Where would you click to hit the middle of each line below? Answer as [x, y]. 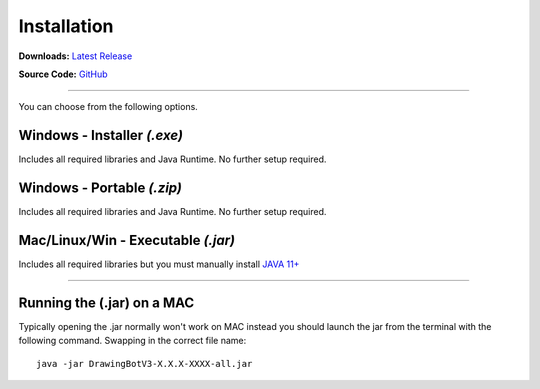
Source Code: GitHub [63, 74]
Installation [66, 26]
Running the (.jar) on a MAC [106, 302]
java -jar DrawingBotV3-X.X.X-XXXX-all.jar [144, 363]
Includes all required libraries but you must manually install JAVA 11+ [159, 264]
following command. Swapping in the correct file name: [132, 341]
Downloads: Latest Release [75, 56]
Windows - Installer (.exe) [101, 135]
